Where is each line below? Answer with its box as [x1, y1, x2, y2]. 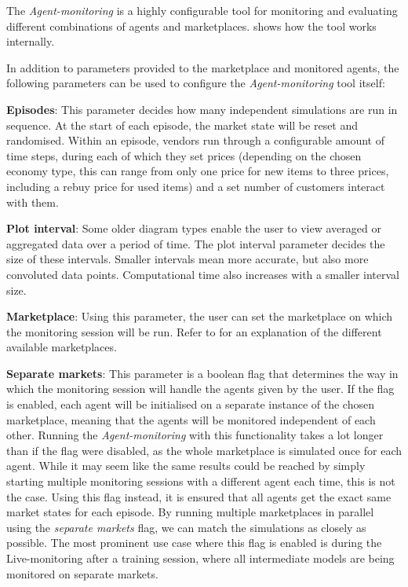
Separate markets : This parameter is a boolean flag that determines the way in [6, 365, 399, 381]
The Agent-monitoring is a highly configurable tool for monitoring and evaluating [6, 2, 398, 18]
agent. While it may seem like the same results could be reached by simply [6, 457, 366, 474]
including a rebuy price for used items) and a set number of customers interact [6, 178, 385, 194]
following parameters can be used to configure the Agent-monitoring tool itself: [6, 75, 385, 91]
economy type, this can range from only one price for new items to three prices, [6, 163, 389, 179]
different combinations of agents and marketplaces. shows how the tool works [6, 17, 377, 34]
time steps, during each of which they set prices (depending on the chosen [6, 147, 362, 163]
